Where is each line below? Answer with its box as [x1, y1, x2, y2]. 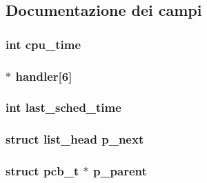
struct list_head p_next [6, 131, 144, 148]
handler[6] [15, 67, 72, 84]
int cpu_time [6, 35, 81, 52]
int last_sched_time [6, 99, 121, 116]
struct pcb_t [6, 162, 79, 180]
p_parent [92, 162, 147, 180]
